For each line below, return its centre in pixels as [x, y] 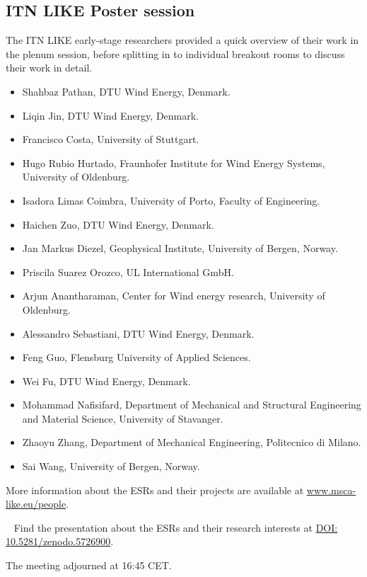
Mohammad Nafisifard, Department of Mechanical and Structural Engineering [192, 405]
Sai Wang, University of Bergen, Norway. [111, 466]
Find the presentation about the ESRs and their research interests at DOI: [176, 527]
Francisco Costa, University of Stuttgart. [111, 139]
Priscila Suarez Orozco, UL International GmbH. [128, 272]
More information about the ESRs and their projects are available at [155, 490]
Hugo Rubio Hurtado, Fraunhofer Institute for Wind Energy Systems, [174, 162]
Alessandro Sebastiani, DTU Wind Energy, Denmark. [138, 333]
